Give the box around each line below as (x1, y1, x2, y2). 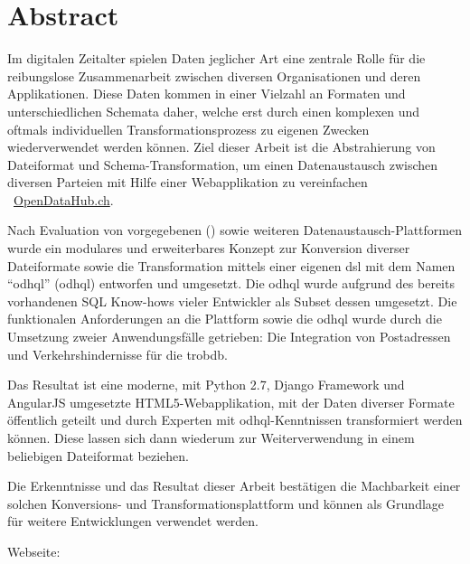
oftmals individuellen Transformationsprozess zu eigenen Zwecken (7, 119, 370, 138)
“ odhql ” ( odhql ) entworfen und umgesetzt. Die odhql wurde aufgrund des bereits (7, 274, 455, 293)
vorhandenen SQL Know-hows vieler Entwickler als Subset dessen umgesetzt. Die (7, 291, 457, 310)
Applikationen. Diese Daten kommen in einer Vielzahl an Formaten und (7, 84, 406, 103)
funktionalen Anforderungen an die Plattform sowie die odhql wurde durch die (7, 309, 442, 328)
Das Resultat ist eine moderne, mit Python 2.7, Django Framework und (7, 375, 405, 394)
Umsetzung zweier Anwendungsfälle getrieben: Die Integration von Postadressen (7, 327, 451, 346)
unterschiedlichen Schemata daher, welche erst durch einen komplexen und (7, 101, 420, 120)
